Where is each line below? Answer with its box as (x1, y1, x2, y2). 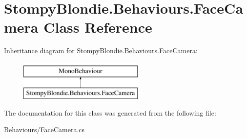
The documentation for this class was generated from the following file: (4, 108, 216, 118)
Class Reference (43, 17, 152, 37)
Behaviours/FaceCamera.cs (4, 124, 85, 134)
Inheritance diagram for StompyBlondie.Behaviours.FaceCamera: (4, 45, 198, 56)
